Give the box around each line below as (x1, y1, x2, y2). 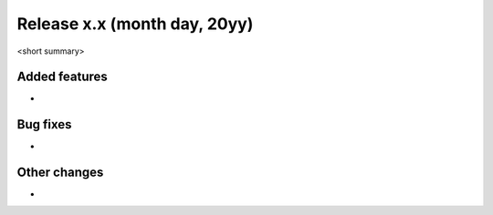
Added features (16, 69, 109, 85)
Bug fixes (16, 117, 72, 132)
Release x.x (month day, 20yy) (16, 14, 254, 34)
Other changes (16, 165, 104, 180)
